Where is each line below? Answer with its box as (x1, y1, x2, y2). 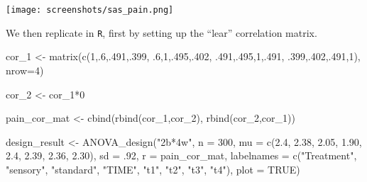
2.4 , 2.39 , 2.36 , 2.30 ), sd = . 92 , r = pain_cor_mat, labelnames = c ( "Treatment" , (6, 148, 357, 163)
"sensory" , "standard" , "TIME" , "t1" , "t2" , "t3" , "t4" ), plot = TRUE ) (6, 161, 300, 176)
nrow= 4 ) (6, 62, 44, 77)
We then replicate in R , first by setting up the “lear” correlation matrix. (6, 25, 317, 40)
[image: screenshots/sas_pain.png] (6, 5, 174, 15)
